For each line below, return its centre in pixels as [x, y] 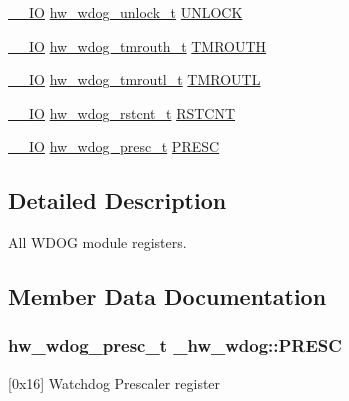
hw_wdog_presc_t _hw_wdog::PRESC [175, 345]
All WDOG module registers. [97, 242]
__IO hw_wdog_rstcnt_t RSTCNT [122, 112]
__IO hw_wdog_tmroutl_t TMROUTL [134, 79]
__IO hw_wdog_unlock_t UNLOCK [125, 12]
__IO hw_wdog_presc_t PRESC [114, 146]
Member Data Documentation [167, 296]
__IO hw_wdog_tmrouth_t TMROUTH [137, 45]
